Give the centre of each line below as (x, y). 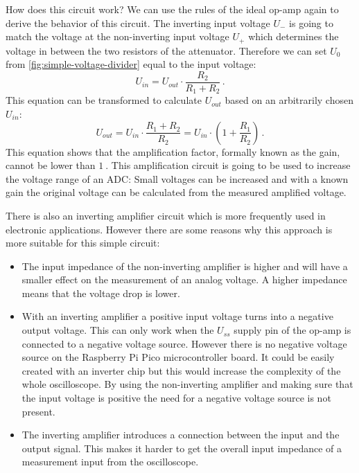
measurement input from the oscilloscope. (110, 462)
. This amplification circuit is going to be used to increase (228, 165)
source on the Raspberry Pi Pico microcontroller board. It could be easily (178, 357)
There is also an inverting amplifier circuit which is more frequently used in (166, 215)
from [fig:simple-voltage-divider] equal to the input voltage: (131, 64)
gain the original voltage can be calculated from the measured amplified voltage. (176, 192)
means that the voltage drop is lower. (101, 293)
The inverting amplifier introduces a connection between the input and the (181, 435)
